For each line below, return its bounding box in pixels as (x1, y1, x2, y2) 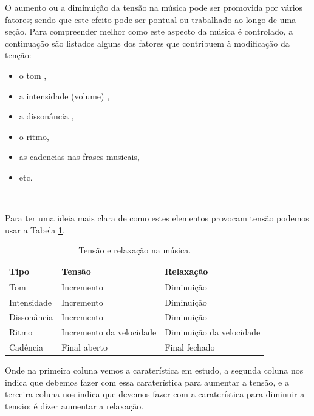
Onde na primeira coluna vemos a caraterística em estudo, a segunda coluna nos (5, 364, 304, 377)
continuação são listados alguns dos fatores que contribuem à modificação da (5, 36, 290, 49)
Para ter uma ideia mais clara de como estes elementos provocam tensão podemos (5, 212, 309, 224)
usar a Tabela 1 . (5, 223, 65, 236)
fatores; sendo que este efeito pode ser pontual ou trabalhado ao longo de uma (5, 13, 296, 25)
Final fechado (165, 341, 215, 354)
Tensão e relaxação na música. (78, 244, 191, 257)
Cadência (9, 341, 43, 354)
